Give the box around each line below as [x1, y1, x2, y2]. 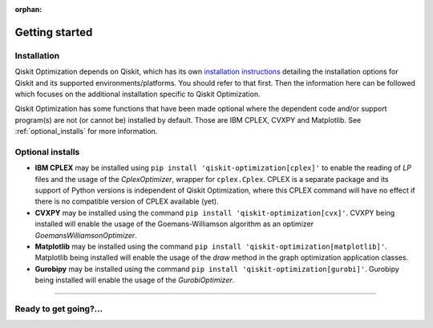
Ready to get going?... [14, 303, 103, 314]
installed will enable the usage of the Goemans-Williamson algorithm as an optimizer [34, 219, 314, 229]
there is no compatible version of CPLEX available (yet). [34, 196, 220, 206]
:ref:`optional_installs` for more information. [14, 127, 158, 136]
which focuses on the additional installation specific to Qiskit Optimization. [14, 89, 261, 99]
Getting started [14, 25, 93, 39]
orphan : [14, 5, 42, 14]
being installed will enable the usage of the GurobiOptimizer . [34, 275, 235, 285]
